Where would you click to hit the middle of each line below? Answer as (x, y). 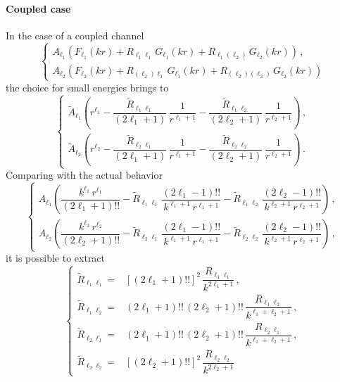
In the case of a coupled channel (75, 35)
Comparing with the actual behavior (84, 175)
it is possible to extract (56, 258)
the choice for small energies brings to (87, 87)
